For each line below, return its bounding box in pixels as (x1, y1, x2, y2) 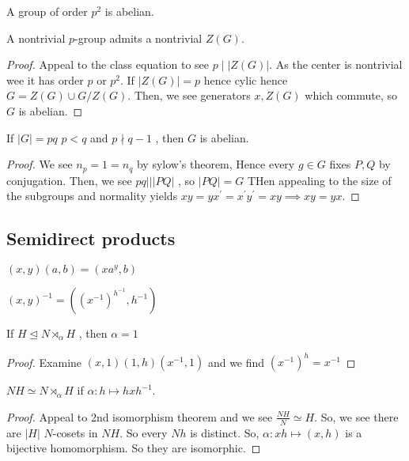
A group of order (6, 3, 88, 19)
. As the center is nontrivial (269, 56, 403, 73)
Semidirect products (6, 226, 176, 251)
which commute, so (305, 87, 398, 104)
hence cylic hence (203, 71, 288, 88)
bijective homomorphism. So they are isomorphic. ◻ (6, 440, 261, 456)
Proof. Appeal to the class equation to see (6, 56, 210, 73)
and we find (207, 353, 265, 370)
